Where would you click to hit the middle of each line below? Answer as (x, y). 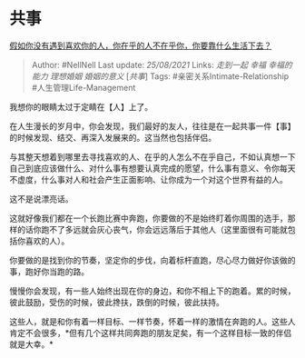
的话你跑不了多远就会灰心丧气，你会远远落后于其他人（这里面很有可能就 (152, 229)
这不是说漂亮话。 (41, 199)
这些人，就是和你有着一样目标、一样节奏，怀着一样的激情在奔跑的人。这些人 (152, 321)
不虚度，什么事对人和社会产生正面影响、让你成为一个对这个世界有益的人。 (148, 179)
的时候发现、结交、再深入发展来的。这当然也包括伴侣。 (113, 137)
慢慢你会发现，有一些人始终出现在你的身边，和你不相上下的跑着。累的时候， (152, 291)
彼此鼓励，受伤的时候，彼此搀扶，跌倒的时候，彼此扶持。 (117, 302)
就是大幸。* (32, 344)
